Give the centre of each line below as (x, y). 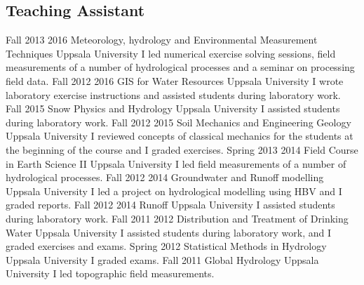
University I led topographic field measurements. (110, 273)
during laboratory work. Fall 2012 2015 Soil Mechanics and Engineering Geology (178, 122)
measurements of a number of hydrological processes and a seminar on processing (180, 67)
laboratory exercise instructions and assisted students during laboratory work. (173, 94)
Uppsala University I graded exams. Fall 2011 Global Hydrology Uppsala (162, 259)
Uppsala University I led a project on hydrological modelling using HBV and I (174, 191)
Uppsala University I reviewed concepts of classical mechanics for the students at (180, 136)
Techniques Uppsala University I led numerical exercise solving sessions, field (171, 53)
